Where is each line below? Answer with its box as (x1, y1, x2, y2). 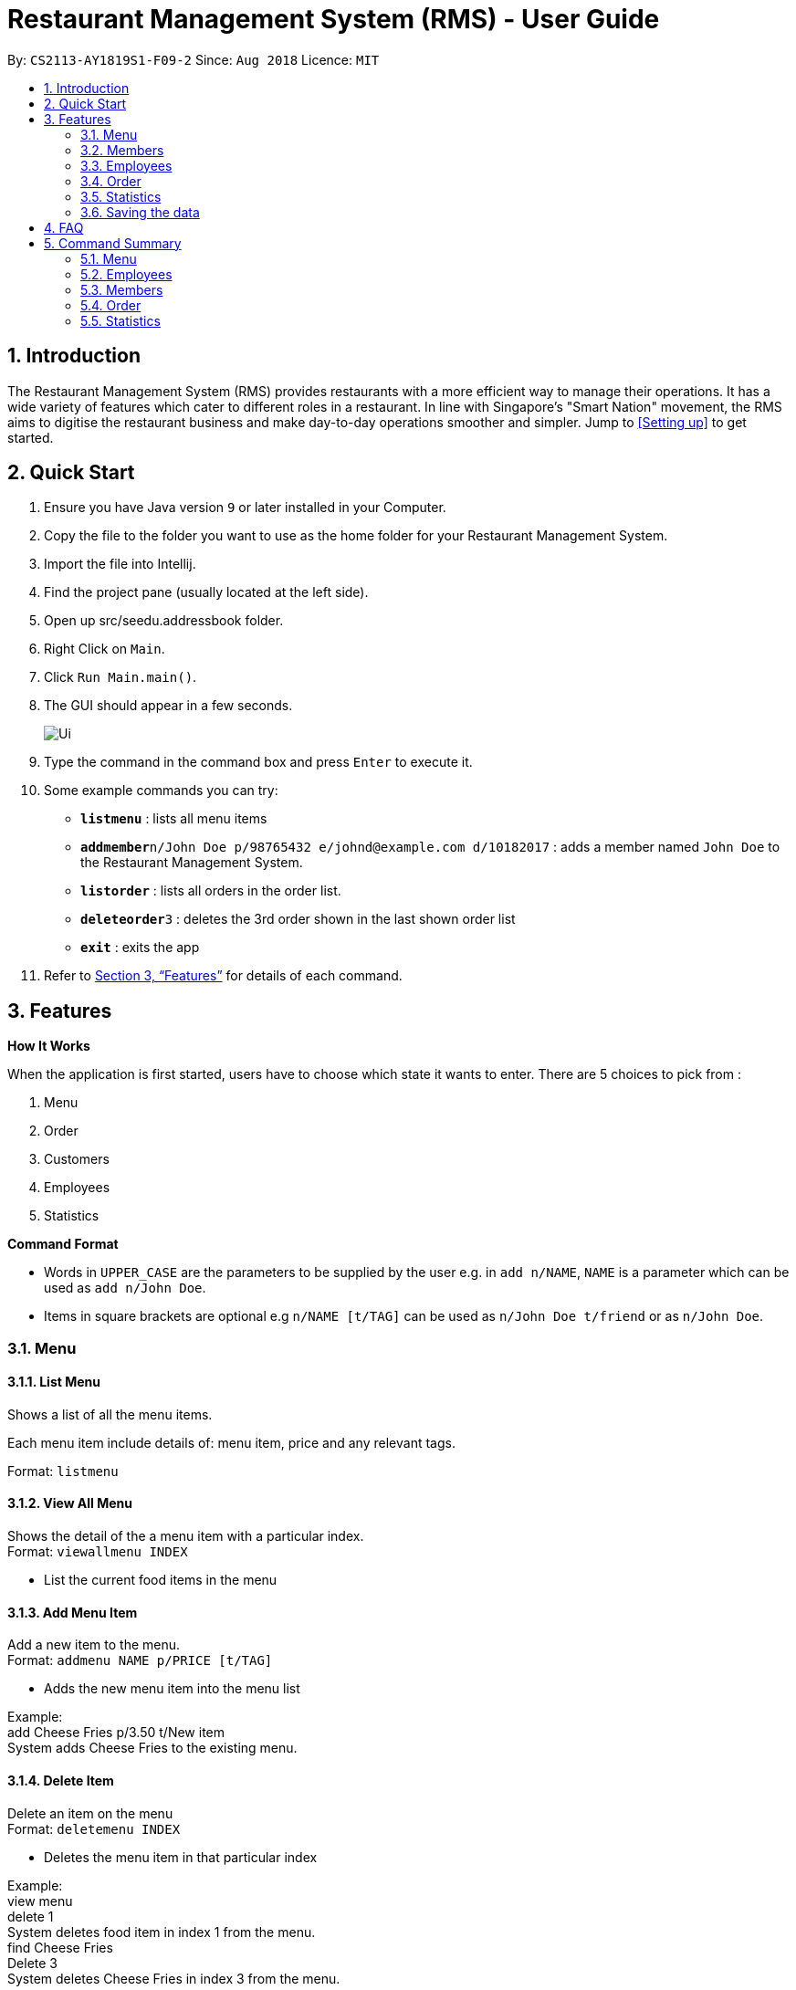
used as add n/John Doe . (44, 1280, 206, 1296)
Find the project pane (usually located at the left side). (44, 584, 369, 601)
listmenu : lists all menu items (80, 811, 267, 827)
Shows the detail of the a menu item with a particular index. (7, 1528, 364, 1545)
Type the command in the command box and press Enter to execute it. (44, 754, 473, 770)
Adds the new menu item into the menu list (44, 1681, 300, 1697)
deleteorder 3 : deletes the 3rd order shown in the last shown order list (80, 911, 516, 927)
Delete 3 (7, 1954, 58, 1971)
